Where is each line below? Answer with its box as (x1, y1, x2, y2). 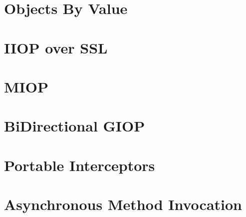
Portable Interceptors (4, 154, 155, 175)
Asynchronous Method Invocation (4, 194, 242, 214)
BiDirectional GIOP (4, 115, 145, 136)
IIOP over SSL (4, 37, 108, 57)
